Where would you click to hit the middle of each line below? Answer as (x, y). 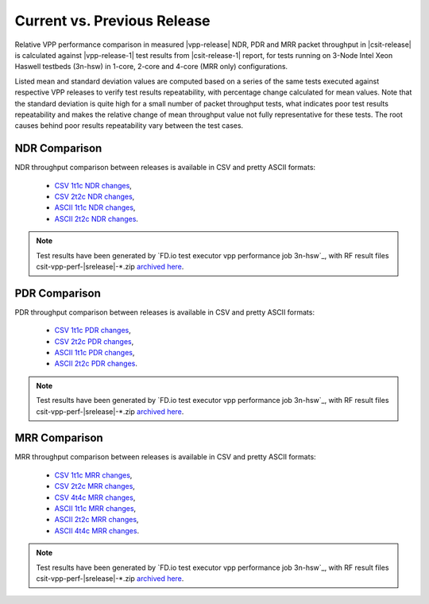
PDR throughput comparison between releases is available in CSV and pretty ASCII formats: (165, 312)
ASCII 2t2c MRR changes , (97, 520)
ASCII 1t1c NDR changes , (95, 207)
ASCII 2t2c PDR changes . (96, 364)
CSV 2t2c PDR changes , (94, 341)
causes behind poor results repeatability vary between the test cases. (129, 126)
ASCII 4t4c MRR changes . (97, 530)
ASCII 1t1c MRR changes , (95, 509)
